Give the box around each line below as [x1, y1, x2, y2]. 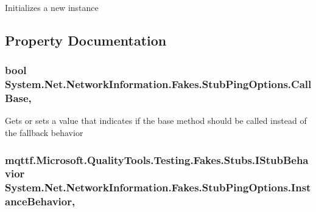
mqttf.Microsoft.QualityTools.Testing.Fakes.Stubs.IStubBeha [5, 152, 309, 167]
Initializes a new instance [5, 1, 99, 13]
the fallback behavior [5, 126, 83, 139]
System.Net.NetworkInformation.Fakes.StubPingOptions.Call [5, 77, 312, 92]
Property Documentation [5, 30, 167, 49]
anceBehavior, [5, 194, 75, 209]
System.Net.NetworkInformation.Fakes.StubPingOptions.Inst [5, 180, 311, 195]
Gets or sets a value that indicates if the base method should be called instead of [5, 114, 307, 127]
